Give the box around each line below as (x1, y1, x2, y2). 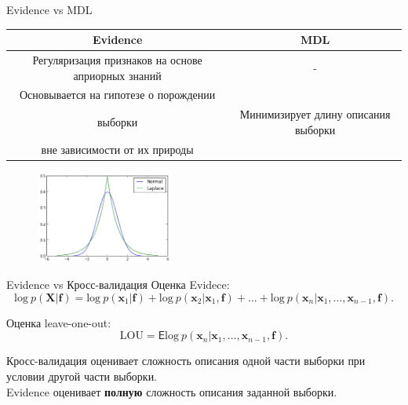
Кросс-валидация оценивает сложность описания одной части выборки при (6, 352, 366, 369)
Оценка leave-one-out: (6, 314, 111, 330)
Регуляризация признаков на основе (32, 51, 202, 67)
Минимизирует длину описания (239, 106, 391, 122)
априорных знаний (73, 67, 162, 83)
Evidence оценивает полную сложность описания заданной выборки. (6, 383, 337, 400)
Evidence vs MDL (6, 2, 93, 17)
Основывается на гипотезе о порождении (19, 86, 216, 103)
